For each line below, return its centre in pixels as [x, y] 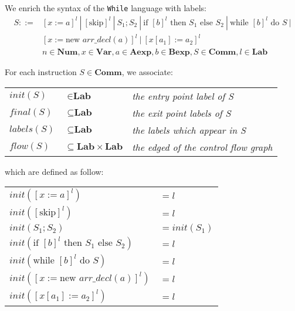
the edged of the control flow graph [202, 147]
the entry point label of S [183, 96]
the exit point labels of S [182, 113]
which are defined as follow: [54, 171]
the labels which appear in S [189, 130]
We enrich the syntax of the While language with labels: [106, 8]
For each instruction [41, 72]
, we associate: [147, 72]
